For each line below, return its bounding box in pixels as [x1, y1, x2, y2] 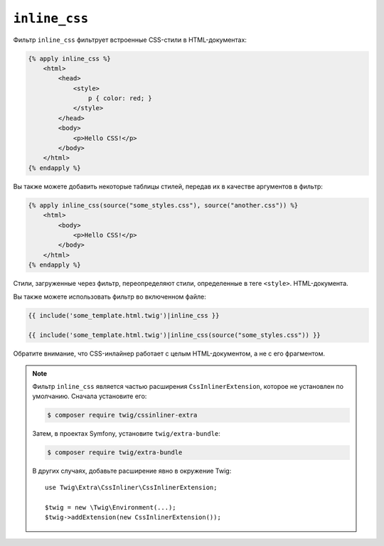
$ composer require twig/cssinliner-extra [47, 411, 198, 419]
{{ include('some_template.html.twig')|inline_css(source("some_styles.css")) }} [28, 331, 321, 339]
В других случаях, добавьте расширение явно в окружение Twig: [32, 466, 232, 476]
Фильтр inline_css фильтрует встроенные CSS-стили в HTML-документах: [13, 36, 247, 44]
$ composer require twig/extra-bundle [47, 449, 183, 456]
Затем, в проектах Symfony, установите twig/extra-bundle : [32, 429, 220, 438]
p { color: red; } [87, 95, 152, 102]
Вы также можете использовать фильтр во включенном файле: [13, 292, 206, 301]
